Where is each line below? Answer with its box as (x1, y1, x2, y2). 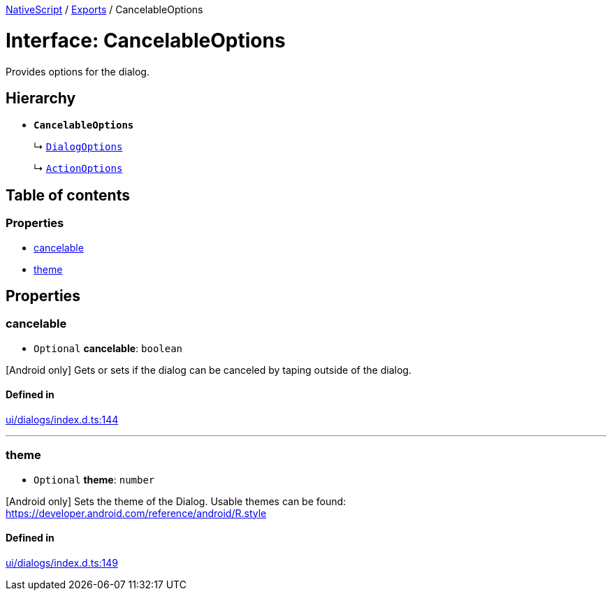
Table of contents (6, 186, 130, 204)
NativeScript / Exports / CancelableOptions (6, 3, 203, 15)
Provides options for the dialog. (6, 65, 150, 78)
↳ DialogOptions (34, 140, 123, 153)
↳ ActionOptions (34, 162, 123, 175)
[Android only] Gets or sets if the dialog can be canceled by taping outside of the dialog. (6, 363, 411, 376)
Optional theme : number (34, 473, 155, 486)
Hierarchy (6, 89, 76, 107)
